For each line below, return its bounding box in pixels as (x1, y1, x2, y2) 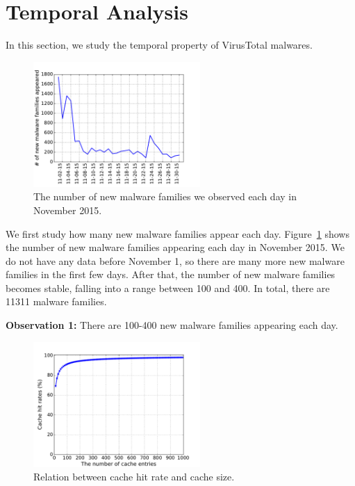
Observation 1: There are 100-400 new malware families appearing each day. (6, 318, 338, 332)
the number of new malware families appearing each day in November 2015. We (6, 240, 345, 254)
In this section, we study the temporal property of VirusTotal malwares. (6, 38, 313, 52)
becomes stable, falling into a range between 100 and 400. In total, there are (6, 280, 330, 295)
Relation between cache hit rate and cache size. (33, 469, 235, 484)
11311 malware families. (6, 294, 107, 309)
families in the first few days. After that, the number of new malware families (6, 267, 336, 282)
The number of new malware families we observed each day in (33, 189, 297, 204)
